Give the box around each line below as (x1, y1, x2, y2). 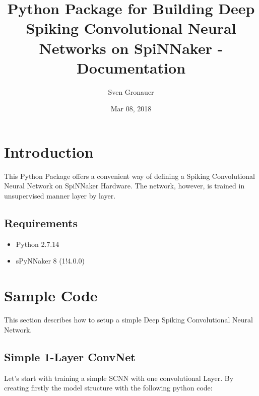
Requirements (4, 215, 78, 230)
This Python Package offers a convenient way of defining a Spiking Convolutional (4, 170, 255, 181)
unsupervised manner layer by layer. (4, 190, 116, 201)
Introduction (4, 141, 94, 162)
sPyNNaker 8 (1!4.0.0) (16, 255, 85, 266)
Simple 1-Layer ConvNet (4, 349, 136, 364)
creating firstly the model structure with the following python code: (4, 382, 213, 393)
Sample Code (4, 285, 98, 306)
